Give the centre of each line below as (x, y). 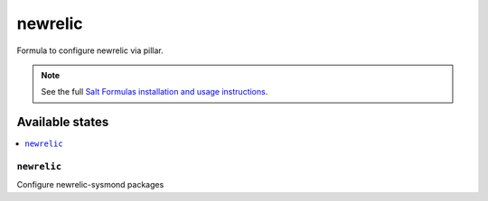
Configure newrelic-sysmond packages (90, 185)
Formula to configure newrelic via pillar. (90, 50)
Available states (63, 122)
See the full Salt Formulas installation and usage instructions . (155, 92)
